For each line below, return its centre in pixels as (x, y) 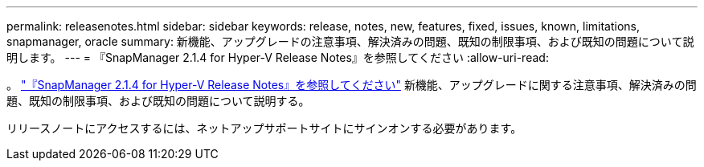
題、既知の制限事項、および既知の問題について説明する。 (158, 101)
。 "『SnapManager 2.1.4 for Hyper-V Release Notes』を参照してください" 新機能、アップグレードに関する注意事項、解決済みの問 (352, 85)
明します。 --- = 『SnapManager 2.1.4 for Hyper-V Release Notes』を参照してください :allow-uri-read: (278, 57)
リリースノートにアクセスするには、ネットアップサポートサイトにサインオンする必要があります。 (264, 128)
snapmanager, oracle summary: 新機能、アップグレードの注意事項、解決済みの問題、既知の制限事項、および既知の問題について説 (350, 41)
